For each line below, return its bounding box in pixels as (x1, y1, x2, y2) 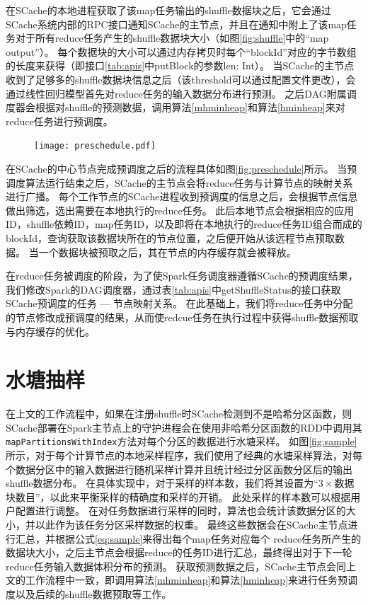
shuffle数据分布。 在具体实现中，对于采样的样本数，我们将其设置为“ (6, 476, 318, 490)
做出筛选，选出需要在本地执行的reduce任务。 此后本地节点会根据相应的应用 (6, 202, 355, 217)
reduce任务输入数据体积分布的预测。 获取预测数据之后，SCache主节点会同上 (6, 558, 357, 573)
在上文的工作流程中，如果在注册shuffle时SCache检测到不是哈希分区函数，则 (6, 406, 352, 421)
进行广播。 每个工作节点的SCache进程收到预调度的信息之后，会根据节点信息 (6, 189, 358, 204)
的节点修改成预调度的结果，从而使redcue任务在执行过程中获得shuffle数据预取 (6, 309, 359, 324)
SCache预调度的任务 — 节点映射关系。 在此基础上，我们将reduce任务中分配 (6, 296, 353, 311)
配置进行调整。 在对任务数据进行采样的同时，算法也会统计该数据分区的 (15, 503, 346, 518)
